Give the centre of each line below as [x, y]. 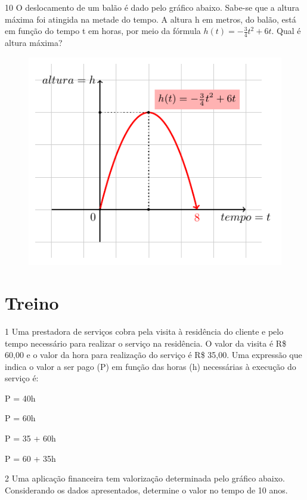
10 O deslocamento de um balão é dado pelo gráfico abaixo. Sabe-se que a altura [152, 7]
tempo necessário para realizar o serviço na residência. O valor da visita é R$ [146, 343]
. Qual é [286, 31]
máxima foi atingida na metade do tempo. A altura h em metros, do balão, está [151, 19]
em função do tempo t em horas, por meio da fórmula [103, 31]
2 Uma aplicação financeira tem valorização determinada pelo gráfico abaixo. [145, 478]
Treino [32, 302]
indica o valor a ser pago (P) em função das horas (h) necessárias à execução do [151, 366]
